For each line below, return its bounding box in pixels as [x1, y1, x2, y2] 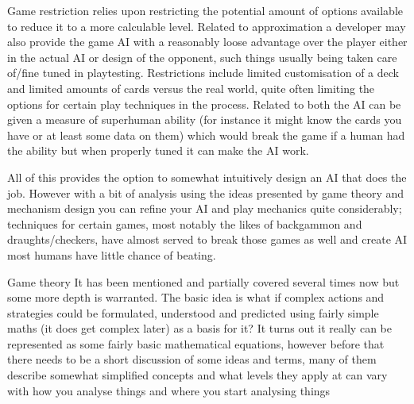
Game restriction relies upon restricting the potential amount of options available [7, 2, 404, 18]
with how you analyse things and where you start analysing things [7, 382, 331, 398]
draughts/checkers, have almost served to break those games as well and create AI [7, 231, 408, 248]
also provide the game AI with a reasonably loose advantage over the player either [7, 33, 408, 50]
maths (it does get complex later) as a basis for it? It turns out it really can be [7, 320, 392, 337]
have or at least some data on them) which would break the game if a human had [7, 126, 405, 143]
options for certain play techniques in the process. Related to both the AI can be [7, 95, 401, 112]
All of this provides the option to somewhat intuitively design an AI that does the [7, 168, 407, 185]
